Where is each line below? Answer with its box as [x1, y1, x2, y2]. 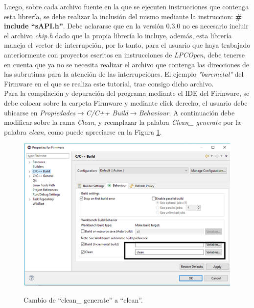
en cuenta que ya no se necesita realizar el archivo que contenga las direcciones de [4, 59, 249, 69]
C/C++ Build [86, 107, 128, 117]
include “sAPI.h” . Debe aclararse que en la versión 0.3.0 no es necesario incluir [4, 21, 249, 31]
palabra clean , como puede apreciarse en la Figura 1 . [4, 126, 162, 137]
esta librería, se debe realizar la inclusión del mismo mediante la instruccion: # [4, 11, 242, 21]
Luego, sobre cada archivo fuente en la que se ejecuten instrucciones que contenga [4, 1, 249, 11]
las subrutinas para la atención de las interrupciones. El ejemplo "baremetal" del [4, 69, 244, 79]
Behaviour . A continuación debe [139, 107, 235, 117]
